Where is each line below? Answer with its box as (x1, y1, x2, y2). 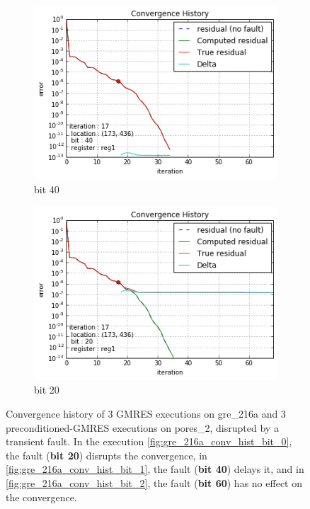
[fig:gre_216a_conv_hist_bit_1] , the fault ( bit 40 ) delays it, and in (6, 462, 304, 476)
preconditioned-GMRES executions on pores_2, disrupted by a (6, 420, 279, 435)
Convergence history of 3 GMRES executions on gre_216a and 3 (6, 406, 286, 421)
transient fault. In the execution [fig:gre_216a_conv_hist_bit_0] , (6, 434, 292, 449)
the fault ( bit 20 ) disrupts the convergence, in (6, 447, 207, 462)
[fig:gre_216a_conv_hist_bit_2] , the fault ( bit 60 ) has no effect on (6, 476, 302, 490)
